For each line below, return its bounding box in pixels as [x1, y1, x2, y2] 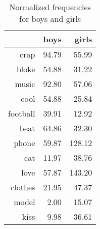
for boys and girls [19, 13, 81, 24]
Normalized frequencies [9, 1, 91, 13]
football [8, 107, 35, 119]
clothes [11, 181, 35, 193]
